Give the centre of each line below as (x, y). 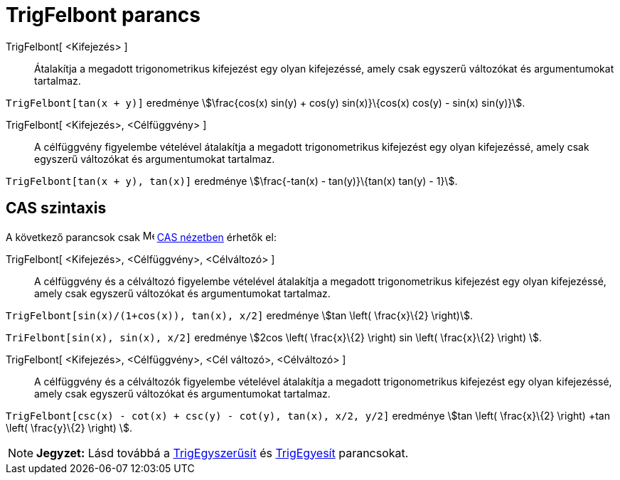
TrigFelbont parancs (103, 15)
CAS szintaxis (56, 208)
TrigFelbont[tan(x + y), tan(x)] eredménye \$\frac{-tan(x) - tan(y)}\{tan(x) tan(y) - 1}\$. (232, 181)
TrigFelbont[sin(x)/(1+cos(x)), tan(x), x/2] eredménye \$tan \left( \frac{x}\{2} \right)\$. (240, 315)
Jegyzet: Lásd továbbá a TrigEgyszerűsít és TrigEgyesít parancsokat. (223, 453)
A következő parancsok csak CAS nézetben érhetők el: (141, 237)
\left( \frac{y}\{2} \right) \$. (69, 427)
